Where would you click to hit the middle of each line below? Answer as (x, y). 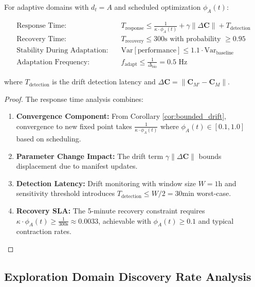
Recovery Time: (41, 39)
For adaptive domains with (47, 7)
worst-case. (214, 193)
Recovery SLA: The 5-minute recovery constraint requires (111, 211)
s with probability (193, 39)
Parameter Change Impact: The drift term (90, 156)
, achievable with (125, 220)
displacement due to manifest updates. (77, 166)
